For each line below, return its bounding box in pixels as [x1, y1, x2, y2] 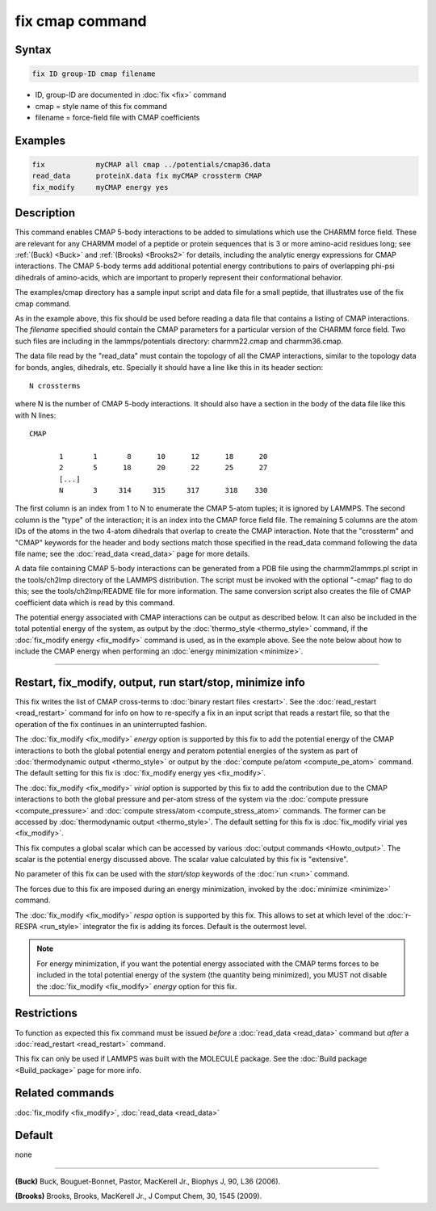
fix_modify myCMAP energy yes [31, 183, 169, 191]
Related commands [15, 1087, 115, 1100]
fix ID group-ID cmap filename [31, 69, 157, 78]
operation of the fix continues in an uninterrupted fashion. [15, 719, 208, 729]
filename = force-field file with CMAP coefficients [35, 112, 200, 122]
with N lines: [15, 410, 57, 420]
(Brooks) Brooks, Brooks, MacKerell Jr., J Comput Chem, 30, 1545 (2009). [15, 1192, 262, 1201]
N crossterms [29, 381, 81, 390]
